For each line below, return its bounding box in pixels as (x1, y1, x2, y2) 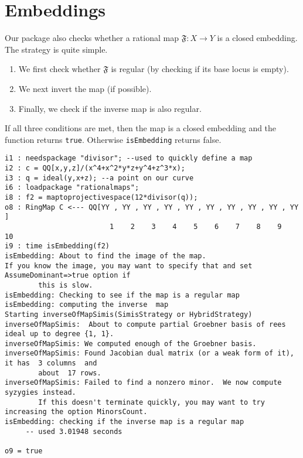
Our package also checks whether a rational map (5, 32, 179, 44)
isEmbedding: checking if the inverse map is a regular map (5, 418, 244, 426)
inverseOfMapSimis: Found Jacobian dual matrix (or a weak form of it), (5, 349, 294, 358)
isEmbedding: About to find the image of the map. (5, 251, 206, 260)
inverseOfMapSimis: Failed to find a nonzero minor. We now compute (5, 378, 282, 387)
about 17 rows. (38, 368, 101, 377)
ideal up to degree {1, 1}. (5, 330, 114, 339)
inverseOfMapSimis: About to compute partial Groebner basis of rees (5, 320, 286, 329)
